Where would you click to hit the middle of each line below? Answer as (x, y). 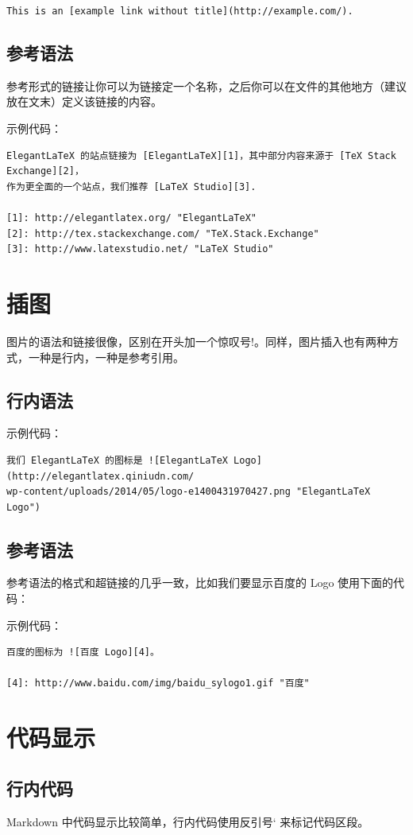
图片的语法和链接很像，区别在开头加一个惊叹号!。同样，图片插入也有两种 (197, 341)
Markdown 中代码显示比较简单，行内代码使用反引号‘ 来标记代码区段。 (188, 821)
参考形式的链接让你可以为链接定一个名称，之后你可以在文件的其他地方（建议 (206, 85)
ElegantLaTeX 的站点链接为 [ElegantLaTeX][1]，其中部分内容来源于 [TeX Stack (201, 155)
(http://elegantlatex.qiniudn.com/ (100, 476)
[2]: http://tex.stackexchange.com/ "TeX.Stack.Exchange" (163, 233)
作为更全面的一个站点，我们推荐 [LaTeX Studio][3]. (131, 186)
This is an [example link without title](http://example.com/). (180, 11)
